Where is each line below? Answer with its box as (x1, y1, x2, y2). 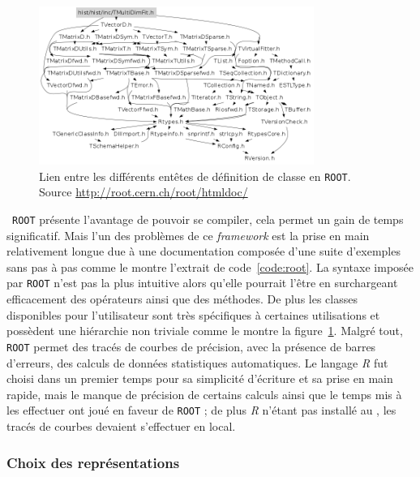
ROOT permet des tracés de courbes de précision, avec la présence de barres (6, 337, 376, 355)
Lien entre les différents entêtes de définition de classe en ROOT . (39, 167, 351, 184)
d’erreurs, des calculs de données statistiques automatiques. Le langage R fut (6, 354, 388, 371)
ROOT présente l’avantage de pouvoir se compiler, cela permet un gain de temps (12, 211, 404, 228)
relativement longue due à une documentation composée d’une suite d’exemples (6, 243, 401, 260)
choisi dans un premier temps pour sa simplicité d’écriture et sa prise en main (6, 370, 393, 387)
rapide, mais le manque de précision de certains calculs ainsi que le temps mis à (6, 385, 402, 402)
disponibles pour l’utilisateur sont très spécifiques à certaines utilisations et (6, 306, 380, 323)
